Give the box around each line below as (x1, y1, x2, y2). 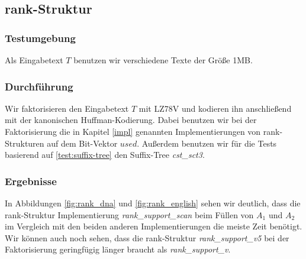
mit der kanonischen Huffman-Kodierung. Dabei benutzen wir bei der (5, 114, 257, 126)
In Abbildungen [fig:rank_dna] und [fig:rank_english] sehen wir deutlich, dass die (5, 197, 301, 209)
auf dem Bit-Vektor (47, 137, 118, 149)
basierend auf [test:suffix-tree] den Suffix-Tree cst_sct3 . (5, 148, 205, 161)
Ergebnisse (5, 173, 57, 188)
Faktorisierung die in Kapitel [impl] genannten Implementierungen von (5, 125, 261, 137)
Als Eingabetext (5, 54, 63, 66)
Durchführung (5, 79, 73, 93)
